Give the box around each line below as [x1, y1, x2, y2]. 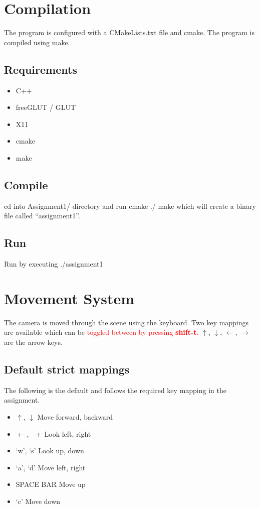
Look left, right [44, 428, 91, 439]
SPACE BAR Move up [16, 479, 86, 489]
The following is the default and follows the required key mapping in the [4, 385, 226, 395]
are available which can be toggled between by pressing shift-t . [4, 327, 199, 337]
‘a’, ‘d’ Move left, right [16, 462, 86, 472]
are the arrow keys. [4, 336, 63, 347]
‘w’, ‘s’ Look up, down [16, 445, 84, 456]
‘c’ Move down [16, 495, 61, 506]
